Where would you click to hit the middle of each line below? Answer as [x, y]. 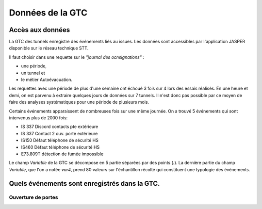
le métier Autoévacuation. [47, 80]
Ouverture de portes [33, 197]
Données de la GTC [48, 13]
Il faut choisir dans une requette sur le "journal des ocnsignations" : [76, 57]
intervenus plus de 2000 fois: [38, 118]
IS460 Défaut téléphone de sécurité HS [60, 147]
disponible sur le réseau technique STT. [49, 48]
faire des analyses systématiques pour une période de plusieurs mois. [79, 102]
